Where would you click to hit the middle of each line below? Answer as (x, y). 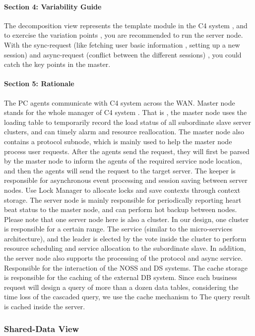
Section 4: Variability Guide (53, 6)
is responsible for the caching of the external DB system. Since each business (121, 277)
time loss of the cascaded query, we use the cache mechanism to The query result (127, 297)
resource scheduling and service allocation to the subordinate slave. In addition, (125, 248)
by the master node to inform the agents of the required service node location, (123, 161)
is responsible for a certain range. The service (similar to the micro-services (118, 229)
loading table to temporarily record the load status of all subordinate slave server (128, 122)
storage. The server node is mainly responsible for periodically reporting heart (123, 199)
